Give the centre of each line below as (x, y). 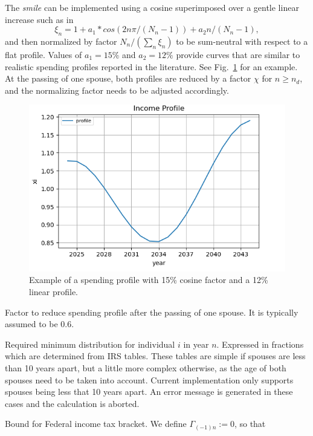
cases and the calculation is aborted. (72, 403)
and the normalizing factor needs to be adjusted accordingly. (117, 90)
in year (196, 344)
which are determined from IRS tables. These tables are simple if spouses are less (155, 356)
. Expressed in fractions (260, 344)
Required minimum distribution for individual (90, 344)
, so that (250, 424)
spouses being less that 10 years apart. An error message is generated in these (149, 392)
